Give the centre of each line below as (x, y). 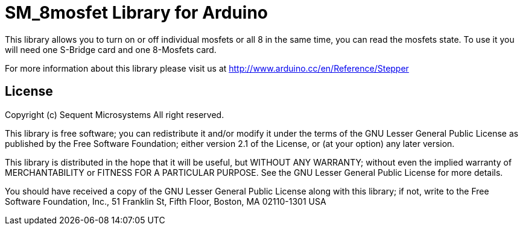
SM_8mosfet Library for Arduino (137, 13)
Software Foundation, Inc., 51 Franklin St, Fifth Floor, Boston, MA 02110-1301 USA (166, 201)
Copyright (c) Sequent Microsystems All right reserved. (115, 114)
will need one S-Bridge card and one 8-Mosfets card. (111, 49)
